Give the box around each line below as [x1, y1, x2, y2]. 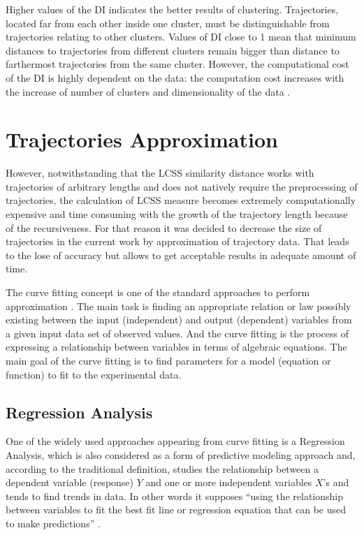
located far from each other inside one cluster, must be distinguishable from [6, 15, 330, 30]
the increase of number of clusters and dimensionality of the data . [6, 84, 291, 98]
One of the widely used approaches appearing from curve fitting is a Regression [6, 434, 345, 448]
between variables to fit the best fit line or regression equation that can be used [6, 502, 347, 517]
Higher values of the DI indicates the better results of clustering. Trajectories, [6, 2, 339, 16]
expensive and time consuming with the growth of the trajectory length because [6, 207, 348, 221]
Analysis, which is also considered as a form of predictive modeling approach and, [6, 447, 356, 462]
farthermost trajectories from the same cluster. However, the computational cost [6, 57, 349, 71]
